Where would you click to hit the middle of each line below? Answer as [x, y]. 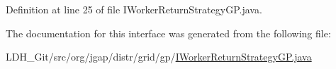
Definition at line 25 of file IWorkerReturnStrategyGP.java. [134, 9]
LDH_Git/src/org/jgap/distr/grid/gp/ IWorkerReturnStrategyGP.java [159, 57]
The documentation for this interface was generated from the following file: [168, 33]
